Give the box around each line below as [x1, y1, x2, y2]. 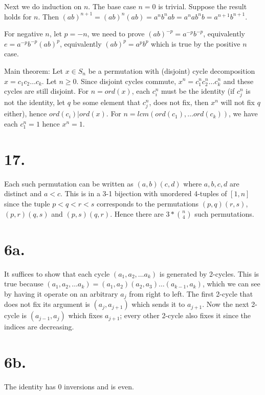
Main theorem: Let [4, 65, 63, 76]
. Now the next [202, 299, 249, 309]
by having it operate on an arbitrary [4, 288, 118, 299]
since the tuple [4, 198, 50, 209]
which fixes [68, 310, 103, 321]
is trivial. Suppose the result [158, 1, 247, 11]
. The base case [88, 1, 136, 11]
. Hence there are [110, 208, 164, 219]
